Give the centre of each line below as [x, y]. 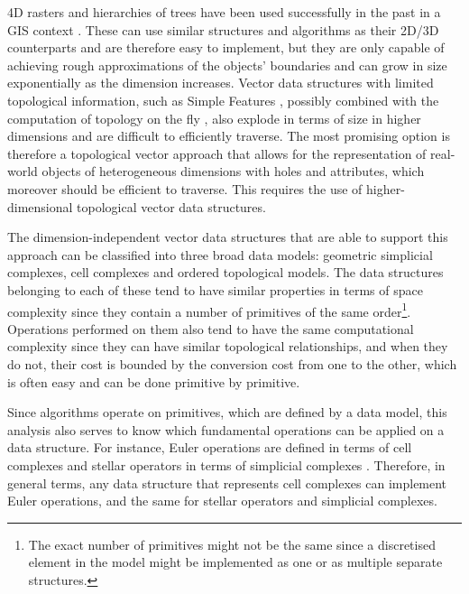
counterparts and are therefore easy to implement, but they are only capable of [226, 47]
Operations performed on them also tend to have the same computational [211, 328]
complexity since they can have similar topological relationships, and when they [228, 346]
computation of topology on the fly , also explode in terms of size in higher [214, 118]
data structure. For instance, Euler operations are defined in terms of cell [210, 447]
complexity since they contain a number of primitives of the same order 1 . [209, 310]
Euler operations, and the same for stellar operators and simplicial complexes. [222, 501]
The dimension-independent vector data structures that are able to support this [228, 237]
